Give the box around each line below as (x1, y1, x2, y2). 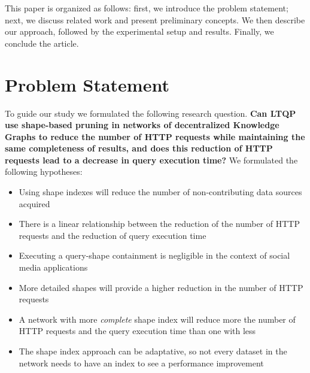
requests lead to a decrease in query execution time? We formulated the (5, 153, 298, 166)
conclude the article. (5, 37, 79, 49)
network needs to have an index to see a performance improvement (19, 356, 264, 369)
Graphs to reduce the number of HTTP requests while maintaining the (5, 130, 305, 142)
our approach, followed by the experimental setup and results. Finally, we (5, 25, 274, 38)
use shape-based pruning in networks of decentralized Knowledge (5, 119, 279, 131)
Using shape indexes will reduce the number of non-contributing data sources (19, 186, 302, 198)
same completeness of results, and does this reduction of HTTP (5, 142, 273, 154)
